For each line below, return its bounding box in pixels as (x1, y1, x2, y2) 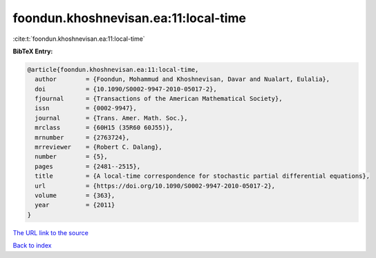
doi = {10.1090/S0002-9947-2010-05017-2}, (35, 85, 217, 93)
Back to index (12, 241, 52, 250)
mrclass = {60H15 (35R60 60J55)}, (35, 124, 173, 131)
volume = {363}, (35, 192, 115, 199)
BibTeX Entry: (12, 47, 53, 55)
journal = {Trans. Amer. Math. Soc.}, (35, 114, 188, 122)
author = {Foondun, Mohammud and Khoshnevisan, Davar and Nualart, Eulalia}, (35, 75, 330, 83)
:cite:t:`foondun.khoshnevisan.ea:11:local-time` (12, 35, 145, 43)
